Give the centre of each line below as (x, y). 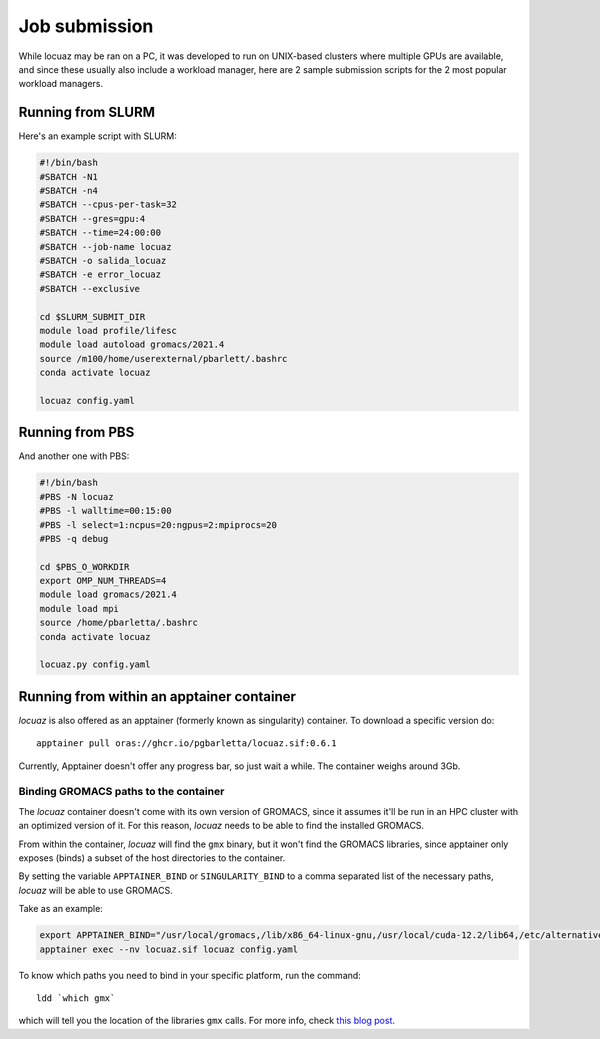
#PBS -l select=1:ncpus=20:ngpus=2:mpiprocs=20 (158, 524)
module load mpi (79, 608)
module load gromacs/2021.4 (108, 594)
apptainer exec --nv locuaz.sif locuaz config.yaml (169, 949)
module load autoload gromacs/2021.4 (132, 344)
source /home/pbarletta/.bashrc (119, 623)
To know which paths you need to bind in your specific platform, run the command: (190, 975)
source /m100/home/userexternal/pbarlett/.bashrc (163, 358)
